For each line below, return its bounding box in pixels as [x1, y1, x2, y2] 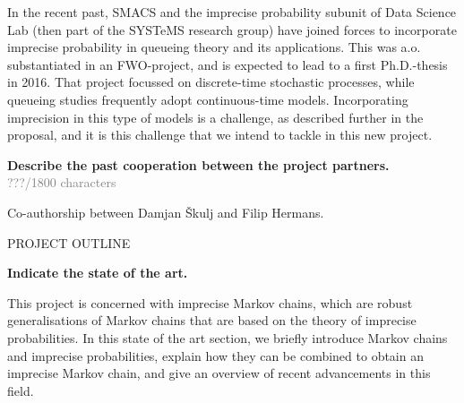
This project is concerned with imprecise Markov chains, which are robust [7, 293, 413, 312]
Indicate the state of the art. [7, 263, 188, 282]
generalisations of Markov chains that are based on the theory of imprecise [7, 311, 417, 330]
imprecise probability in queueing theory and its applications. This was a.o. [7, 38, 421, 56]
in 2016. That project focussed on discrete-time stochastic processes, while [7, 73, 415, 91]
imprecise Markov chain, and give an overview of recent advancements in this [7, 364, 431, 382]
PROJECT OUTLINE [7, 233, 131, 252]
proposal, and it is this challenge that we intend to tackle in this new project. [7, 125, 433, 144]
